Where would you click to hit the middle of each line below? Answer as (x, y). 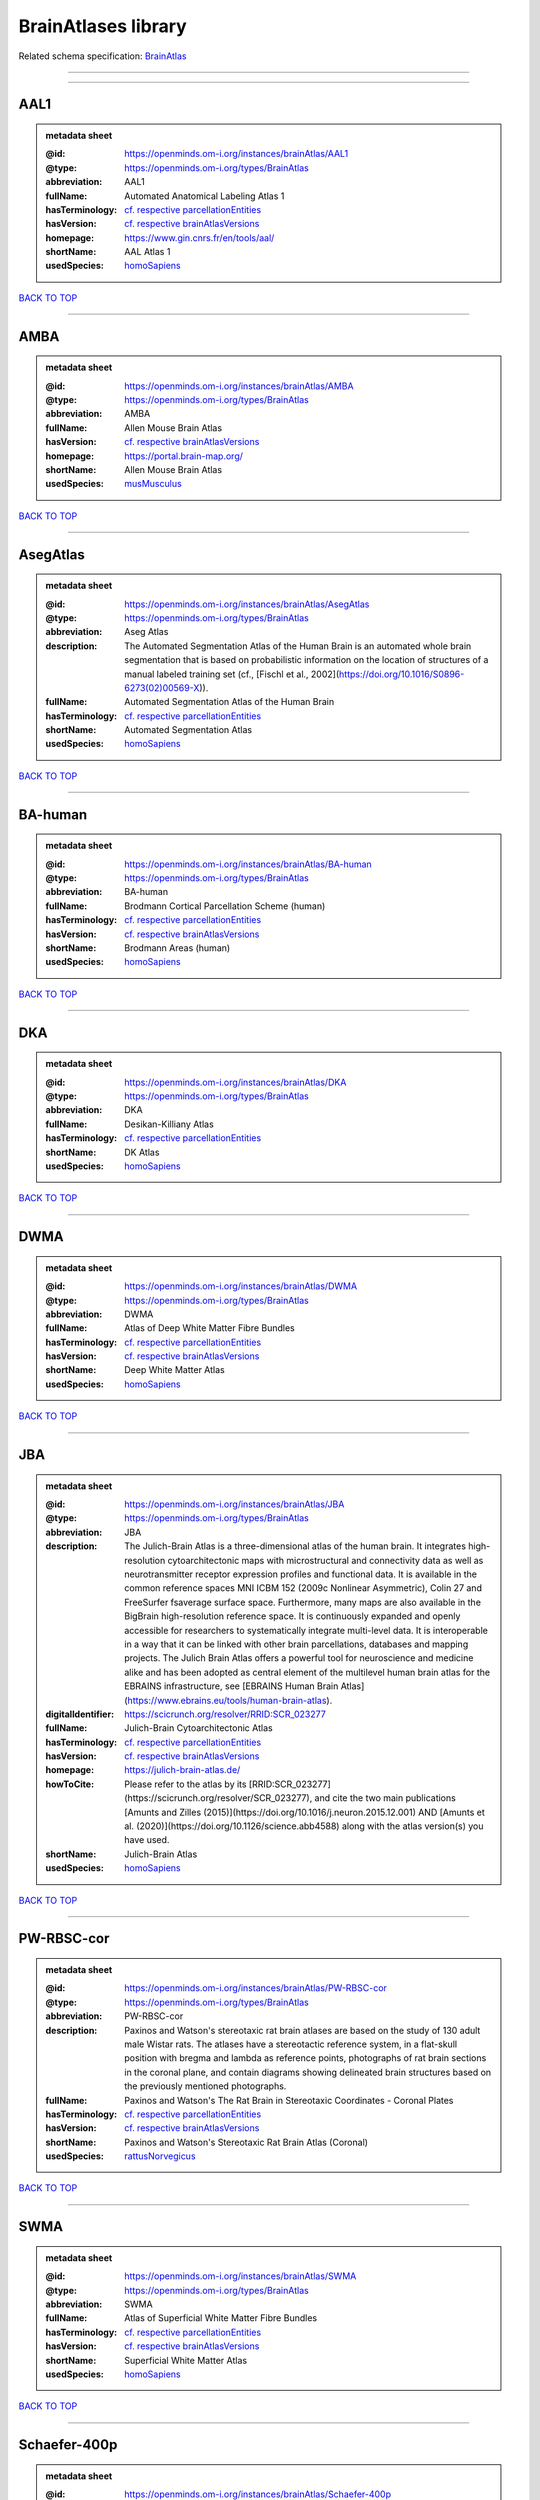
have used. (147, 1840)
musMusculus (153, 484)
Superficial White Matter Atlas (186, 2360)
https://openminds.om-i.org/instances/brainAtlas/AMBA (239, 386)
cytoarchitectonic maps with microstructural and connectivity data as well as (325, 1560)
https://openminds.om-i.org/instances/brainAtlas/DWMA (241, 1286)
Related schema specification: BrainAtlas (102, 56)
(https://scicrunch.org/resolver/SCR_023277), (218, 1798)
